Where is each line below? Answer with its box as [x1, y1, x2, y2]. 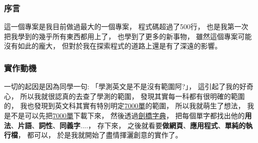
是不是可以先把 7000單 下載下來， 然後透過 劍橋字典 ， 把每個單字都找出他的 [4, 110, 245, 120]
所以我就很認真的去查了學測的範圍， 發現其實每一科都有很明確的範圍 [20, 91, 245, 101]
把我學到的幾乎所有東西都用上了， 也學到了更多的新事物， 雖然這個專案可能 [4, 31, 252, 41]
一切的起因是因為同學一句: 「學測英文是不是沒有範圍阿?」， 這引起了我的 [4, 81, 240, 92]
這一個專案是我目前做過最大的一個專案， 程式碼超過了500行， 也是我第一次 [4, 21, 249, 32]
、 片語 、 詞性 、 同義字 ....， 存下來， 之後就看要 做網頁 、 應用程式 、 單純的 [11, 120, 246, 130]
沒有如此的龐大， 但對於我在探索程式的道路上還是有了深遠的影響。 [4, 41, 222, 51]
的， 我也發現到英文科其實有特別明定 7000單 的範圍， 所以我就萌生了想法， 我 [4, 100, 254, 111]
